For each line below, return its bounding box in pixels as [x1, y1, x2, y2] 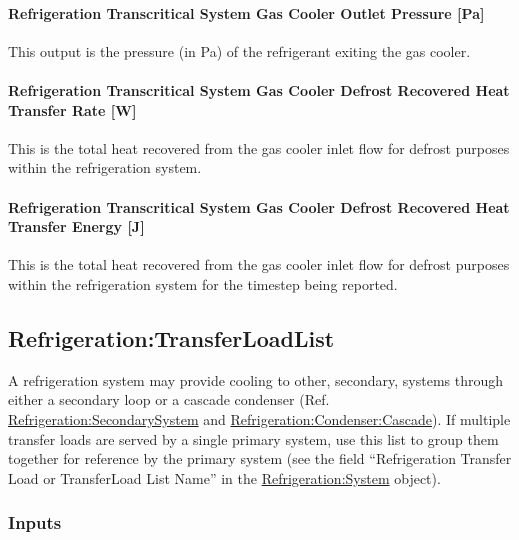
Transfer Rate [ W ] [8, 99, 137, 120]
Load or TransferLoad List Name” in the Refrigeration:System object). [8, 467, 441, 488]
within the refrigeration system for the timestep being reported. [8, 273, 398, 294]
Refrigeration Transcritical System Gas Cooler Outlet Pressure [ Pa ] [8, 2, 485, 23]
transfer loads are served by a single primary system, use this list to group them [8, 428, 499, 449]
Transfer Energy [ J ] [8, 216, 145, 237]
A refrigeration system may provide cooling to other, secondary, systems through [8, 369, 504, 390]
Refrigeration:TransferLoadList [8, 322, 335, 353]
